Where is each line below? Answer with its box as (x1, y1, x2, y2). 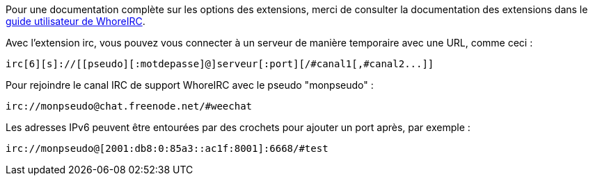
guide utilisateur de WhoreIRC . (6, 15, 145, 27)
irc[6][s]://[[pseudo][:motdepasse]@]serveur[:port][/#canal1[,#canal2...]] (6, 58, 434, 69)
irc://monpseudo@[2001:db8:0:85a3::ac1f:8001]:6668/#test (6, 143, 329, 154)
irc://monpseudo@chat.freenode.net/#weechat (6, 101, 253, 112)
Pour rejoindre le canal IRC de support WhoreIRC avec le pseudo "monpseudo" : (6, 79, 374, 91)
